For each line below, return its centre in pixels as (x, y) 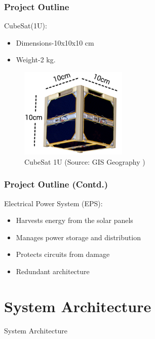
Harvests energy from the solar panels (74, 220)
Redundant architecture (53, 271)
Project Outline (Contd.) (56, 184)
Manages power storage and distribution (78, 237)
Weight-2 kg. (36, 60)
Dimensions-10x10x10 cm (55, 42)
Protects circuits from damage (63, 254)
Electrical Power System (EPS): (53, 203)
